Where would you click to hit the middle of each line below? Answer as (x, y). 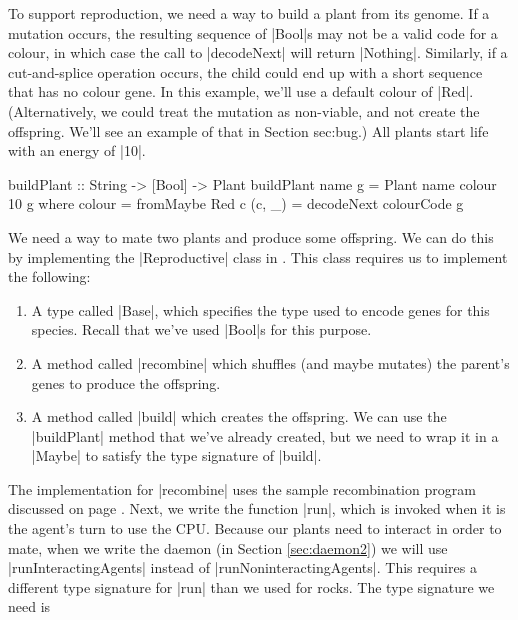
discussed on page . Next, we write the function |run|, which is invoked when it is (257, 508)
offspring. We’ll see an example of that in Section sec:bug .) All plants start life (248, 130)
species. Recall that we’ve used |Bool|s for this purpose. (201, 329)
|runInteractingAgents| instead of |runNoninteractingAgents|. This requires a (242, 567)
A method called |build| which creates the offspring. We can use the (239, 416)
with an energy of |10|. (77, 150)
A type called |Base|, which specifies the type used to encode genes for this (260, 309)
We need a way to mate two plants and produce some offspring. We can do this (251, 236)
